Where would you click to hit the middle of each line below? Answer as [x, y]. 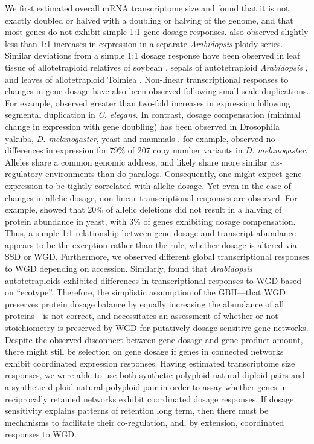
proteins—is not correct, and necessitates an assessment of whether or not [142, 316]
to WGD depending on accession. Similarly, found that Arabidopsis [129, 269]
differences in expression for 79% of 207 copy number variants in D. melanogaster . [156, 150]
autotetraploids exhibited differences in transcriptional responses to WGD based [153, 280]
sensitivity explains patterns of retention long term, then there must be [137, 410]
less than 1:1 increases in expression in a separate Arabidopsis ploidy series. [144, 43]
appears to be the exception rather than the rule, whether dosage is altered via [151, 244]
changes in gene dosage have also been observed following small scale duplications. [157, 91]
